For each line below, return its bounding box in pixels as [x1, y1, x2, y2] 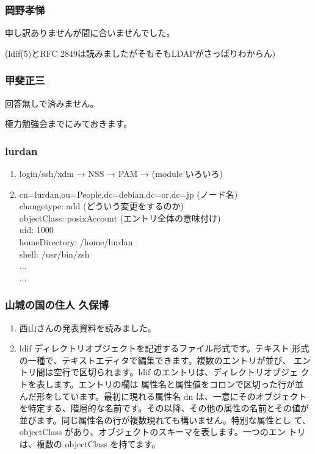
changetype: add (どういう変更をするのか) [19, 200, 184, 212]
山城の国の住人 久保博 [5, 297, 109, 312]
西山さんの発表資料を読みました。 [19, 321, 156, 334]
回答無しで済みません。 [5, 96, 99, 109]
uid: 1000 [19, 223, 54, 236]
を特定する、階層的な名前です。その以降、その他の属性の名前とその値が [19, 402, 309, 414]
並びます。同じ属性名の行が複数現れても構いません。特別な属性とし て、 [19, 413, 311, 426]
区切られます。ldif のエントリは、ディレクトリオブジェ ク [79, 366, 310, 378]
